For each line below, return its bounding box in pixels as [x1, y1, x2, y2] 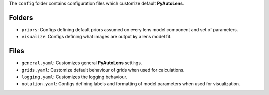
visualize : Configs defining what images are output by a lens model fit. [21, 34, 172, 40]
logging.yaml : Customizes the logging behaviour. [21, 74, 127, 80]
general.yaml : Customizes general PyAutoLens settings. [21, 60, 142, 66]
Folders [9, 13, 33, 22]
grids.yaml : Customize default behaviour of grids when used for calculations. [21, 67, 185, 73]
